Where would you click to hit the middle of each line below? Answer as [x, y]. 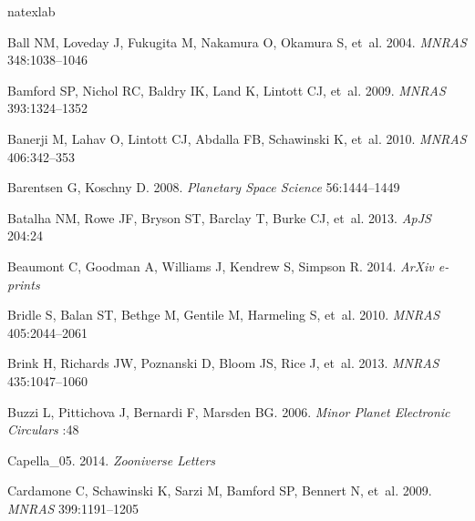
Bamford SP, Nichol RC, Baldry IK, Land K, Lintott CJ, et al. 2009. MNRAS [227, 90]
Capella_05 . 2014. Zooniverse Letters [112, 460]
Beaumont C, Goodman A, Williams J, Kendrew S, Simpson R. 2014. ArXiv [221, 266]
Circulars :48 [43, 429]
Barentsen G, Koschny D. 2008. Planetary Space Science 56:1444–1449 [204, 187]
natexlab [31, 11]
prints [24, 284]
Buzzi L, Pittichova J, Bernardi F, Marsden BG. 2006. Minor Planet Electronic [229, 411]
